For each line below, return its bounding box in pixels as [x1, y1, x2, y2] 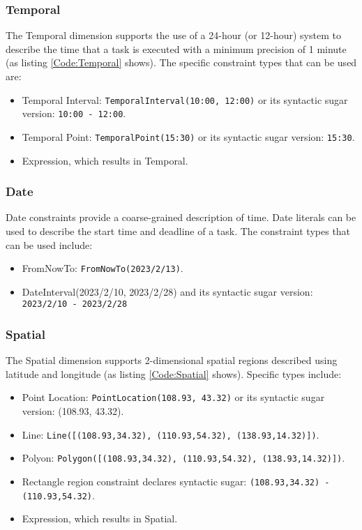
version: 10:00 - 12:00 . [22, 106, 126, 121]
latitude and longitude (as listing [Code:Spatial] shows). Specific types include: [6, 366, 342, 381]
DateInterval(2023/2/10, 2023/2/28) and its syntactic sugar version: [22, 284, 313, 298]
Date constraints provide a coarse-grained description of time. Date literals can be [6, 210, 356, 225]
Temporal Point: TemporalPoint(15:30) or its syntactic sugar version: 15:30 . [22, 129, 355, 144]
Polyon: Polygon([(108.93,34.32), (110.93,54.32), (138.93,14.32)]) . [22, 450, 345, 465]
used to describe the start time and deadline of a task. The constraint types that [6, 223, 351, 238]
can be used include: [6, 237, 93, 252]
